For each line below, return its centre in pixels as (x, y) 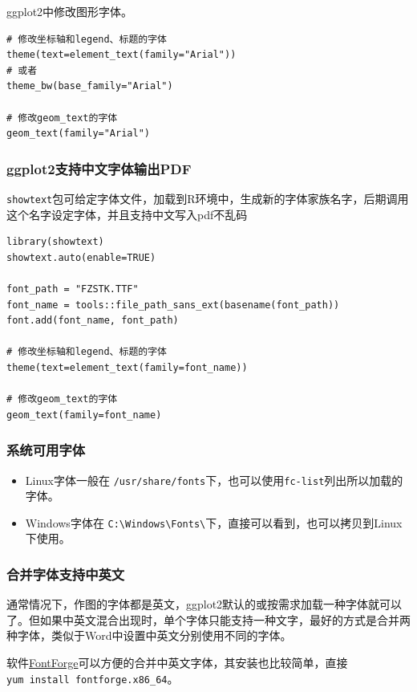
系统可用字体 (46, 450)
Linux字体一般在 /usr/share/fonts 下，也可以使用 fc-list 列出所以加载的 (214, 480)
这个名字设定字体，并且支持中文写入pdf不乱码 (127, 214)
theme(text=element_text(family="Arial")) (121, 55)
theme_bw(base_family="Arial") (90, 86)
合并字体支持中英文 (66, 574)
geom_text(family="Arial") (78, 134)
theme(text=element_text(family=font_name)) (127, 367)
